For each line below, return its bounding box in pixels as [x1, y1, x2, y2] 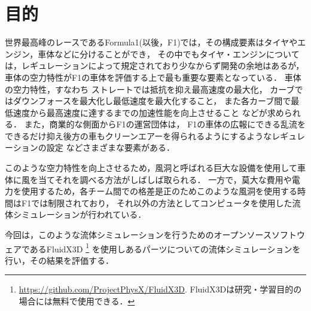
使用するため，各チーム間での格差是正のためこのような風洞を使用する [21, 185, 297, 197]
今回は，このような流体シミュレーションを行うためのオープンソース [5, 228, 272, 241]
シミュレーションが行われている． [13, 208, 147, 221]
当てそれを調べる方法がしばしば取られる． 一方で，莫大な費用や [38, 173, 292, 185]
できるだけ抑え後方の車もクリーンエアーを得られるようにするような [5, 129, 272, 142]
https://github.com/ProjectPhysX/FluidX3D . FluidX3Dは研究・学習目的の [19, 283, 302, 295]
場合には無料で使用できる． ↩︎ [19, 295, 135, 307]
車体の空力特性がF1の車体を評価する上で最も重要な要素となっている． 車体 [5, 71, 301, 83]
